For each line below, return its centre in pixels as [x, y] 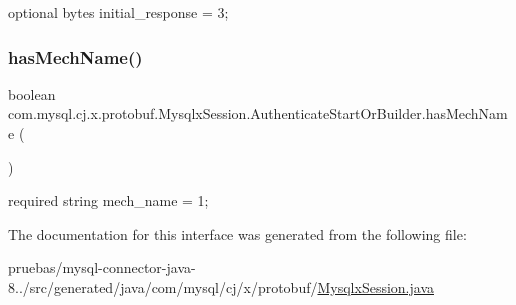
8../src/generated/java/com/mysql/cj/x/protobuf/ [163, 286]
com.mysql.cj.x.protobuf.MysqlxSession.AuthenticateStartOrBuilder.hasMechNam [258, 113]
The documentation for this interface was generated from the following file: [237, 233]
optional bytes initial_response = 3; [118, 12]
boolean [32, 93]
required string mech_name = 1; [108, 200]
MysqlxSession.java [375, 286]
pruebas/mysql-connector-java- [102, 267]
